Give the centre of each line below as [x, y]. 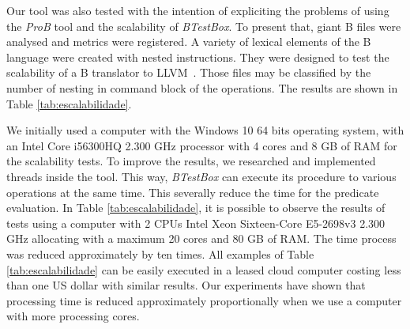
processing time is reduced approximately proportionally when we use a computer [204, 300]
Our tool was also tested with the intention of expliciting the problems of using [198, 10]
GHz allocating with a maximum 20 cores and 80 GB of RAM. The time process [201, 238]
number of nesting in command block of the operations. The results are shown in [202, 87]
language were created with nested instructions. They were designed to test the [198, 57]
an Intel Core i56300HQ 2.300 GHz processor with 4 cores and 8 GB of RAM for [202, 145]
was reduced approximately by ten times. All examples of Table [160, 253]
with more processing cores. [73, 316]
